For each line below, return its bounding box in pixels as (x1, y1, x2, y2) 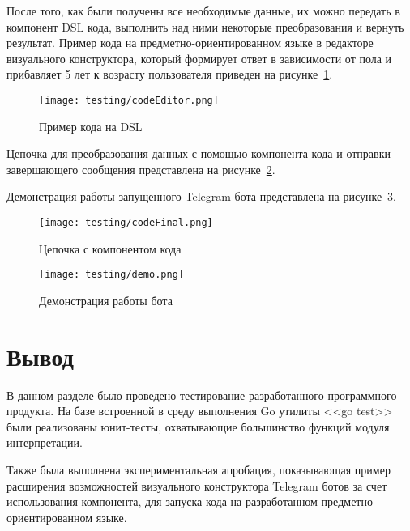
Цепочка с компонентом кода (39, 240, 182, 257)
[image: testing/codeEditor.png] (39, 94, 219, 106)
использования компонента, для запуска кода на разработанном (6, 493, 318, 510)
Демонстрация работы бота (39, 291, 173, 308)
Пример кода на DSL (39, 117, 143, 134)
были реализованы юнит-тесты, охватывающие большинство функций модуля (6, 418, 390, 435)
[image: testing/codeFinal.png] (39, 217, 213, 228)
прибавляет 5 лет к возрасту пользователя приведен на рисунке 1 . (6, 66, 333, 83)
